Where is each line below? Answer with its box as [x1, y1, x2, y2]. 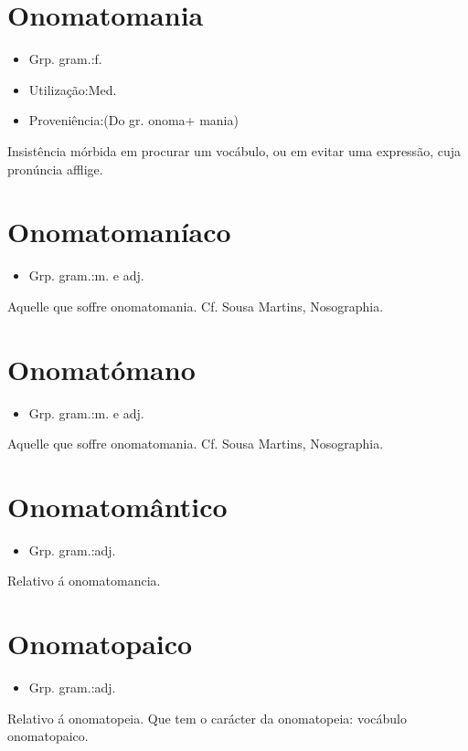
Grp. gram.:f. [28, 49, 102, 69]
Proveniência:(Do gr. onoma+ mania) [28, 111, 239, 130]
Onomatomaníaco [7, 213, 231, 250]
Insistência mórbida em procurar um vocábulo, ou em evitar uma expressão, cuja [7, 141, 461, 160]
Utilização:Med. [28, 79, 117, 99]
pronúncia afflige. [7, 159, 103, 178]
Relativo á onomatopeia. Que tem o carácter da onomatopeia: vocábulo [7, 708, 407, 727]
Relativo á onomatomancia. [7, 571, 161, 590]
